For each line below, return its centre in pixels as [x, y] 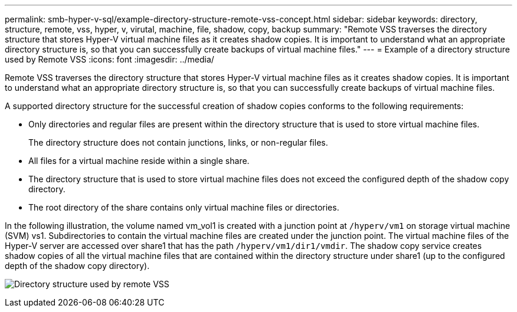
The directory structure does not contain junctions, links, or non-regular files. [178, 142]
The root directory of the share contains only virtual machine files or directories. [184, 207]
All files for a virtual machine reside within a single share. [139, 161]
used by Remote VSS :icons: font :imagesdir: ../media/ [109, 59]
